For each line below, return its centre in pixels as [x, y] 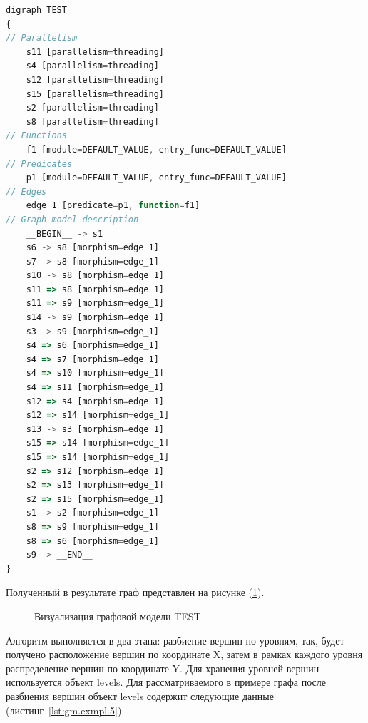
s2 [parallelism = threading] [92, 108]
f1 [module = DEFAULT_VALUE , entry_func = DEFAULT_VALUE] [156, 149]
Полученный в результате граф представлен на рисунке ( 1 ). [135, 592]
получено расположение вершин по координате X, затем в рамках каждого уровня [184, 654]
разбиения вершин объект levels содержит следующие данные [140, 696]
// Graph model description [72, 219]
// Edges [26, 191]
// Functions [36, 136]
